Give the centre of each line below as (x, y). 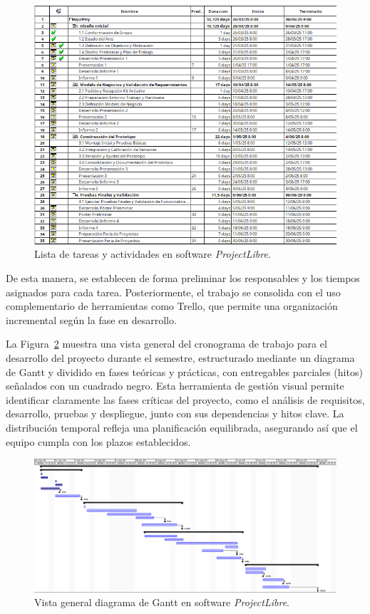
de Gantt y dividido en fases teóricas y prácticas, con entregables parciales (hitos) (184, 371)
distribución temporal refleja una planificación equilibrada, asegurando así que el (182, 427)
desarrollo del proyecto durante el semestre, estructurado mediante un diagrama (180, 357)
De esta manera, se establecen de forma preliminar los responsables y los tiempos (183, 278)
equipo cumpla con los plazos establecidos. (98, 441)
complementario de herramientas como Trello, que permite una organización (172, 306)
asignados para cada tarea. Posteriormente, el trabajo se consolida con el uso (173, 292)
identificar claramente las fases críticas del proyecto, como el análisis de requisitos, (185, 399)
